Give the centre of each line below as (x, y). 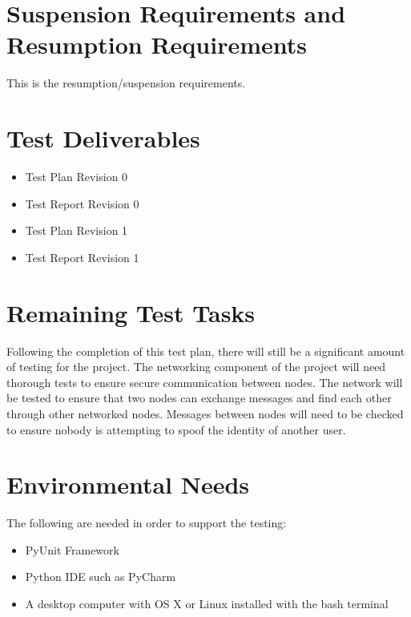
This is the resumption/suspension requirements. (126, 83)
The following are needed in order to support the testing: (147, 523)
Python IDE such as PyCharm (101, 577)
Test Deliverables (103, 138)
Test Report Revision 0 (82, 203)
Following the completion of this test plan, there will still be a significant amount (206, 351)
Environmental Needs (128, 484)
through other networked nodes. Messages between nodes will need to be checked (205, 413)
